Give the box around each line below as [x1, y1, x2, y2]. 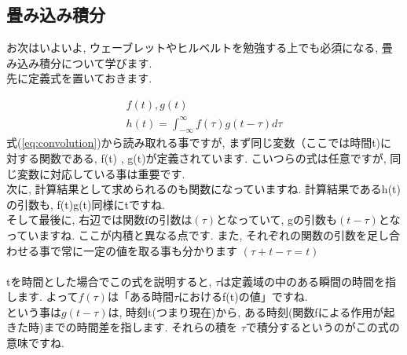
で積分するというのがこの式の [245, 319, 400, 335]
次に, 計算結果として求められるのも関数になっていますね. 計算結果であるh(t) [6, 181, 401, 197]
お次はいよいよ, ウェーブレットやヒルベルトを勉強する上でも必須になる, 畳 [6, 39, 393, 56]
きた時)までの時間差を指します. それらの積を [6, 319, 237, 335]
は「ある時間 [107, 288, 174, 305]
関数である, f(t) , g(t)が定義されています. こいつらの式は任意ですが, [38, 149, 387, 166]
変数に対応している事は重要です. [16, 165, 185, 181]
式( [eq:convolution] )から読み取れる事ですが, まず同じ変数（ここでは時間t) [6, 134, 381, 151]
